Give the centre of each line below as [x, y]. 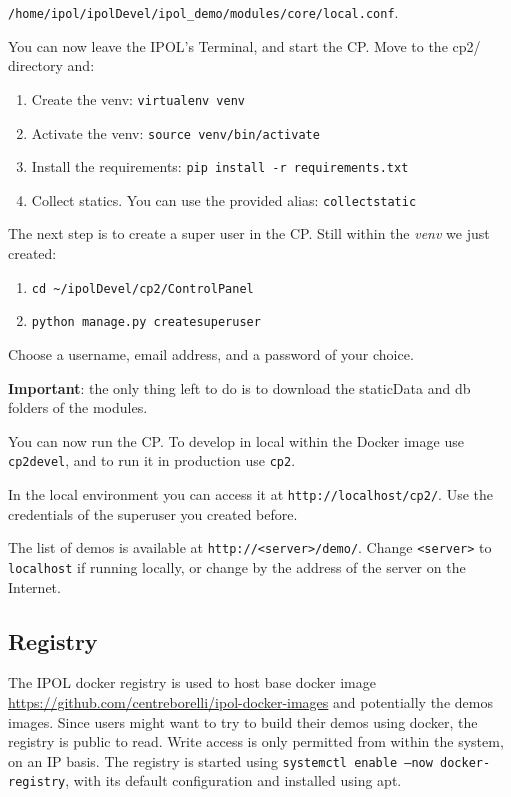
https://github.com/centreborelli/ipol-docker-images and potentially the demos [250, 701]
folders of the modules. [78, 407]
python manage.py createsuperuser [146, 322]
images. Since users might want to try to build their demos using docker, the [243, 721]
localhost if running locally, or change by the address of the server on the [237, 566]
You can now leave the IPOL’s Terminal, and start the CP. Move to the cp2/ [244, 45]
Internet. [34, 586]
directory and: [51, 65]
